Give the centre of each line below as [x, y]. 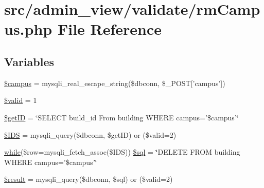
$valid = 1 [21, 100]
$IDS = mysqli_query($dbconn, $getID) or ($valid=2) [90, 134]
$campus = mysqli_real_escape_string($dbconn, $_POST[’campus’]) [115, 83]
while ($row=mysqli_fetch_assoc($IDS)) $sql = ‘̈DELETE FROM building [122, 152]
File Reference [110, 29]
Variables [29, 61]
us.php [28, 29]
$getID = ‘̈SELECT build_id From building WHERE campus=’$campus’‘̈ [121, 117]
